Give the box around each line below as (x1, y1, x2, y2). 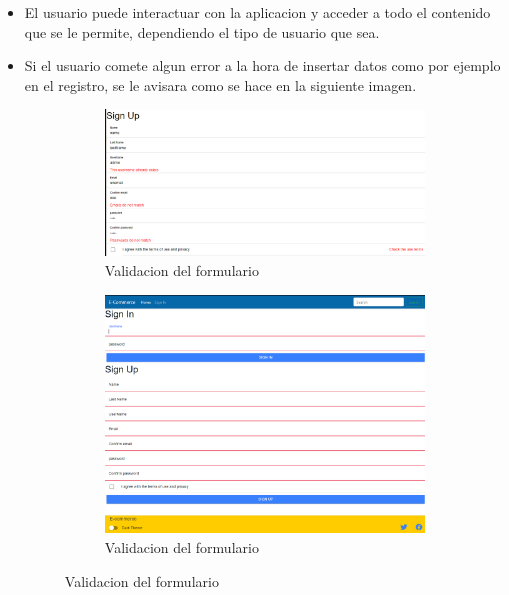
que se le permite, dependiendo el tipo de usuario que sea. (24, 21, 380, 42)
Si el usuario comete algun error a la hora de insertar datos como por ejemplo (24, 55, 501, 76)
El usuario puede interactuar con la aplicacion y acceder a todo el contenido (24, 2, 491, 22)
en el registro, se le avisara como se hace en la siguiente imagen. (24, 74, 417, 95)
